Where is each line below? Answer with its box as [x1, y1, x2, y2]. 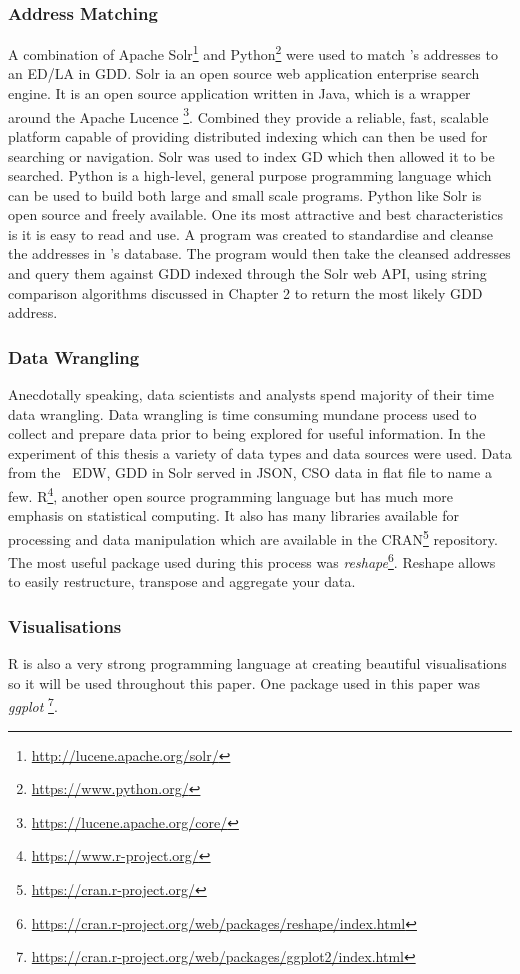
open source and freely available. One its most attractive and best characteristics [8, 204, 503, 225]
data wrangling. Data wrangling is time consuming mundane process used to [8, 403, 477, 424]
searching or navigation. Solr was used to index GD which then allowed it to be [8, 145, 495, 166]
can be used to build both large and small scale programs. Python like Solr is [8, 184, 482, 205]
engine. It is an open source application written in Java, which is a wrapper [8, 83, 471, 104]
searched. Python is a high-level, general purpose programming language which [8, 165, 492, 186]
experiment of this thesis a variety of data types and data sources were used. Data [8, 442, 512, 463]
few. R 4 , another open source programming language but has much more [8, 483, 454, 506]
